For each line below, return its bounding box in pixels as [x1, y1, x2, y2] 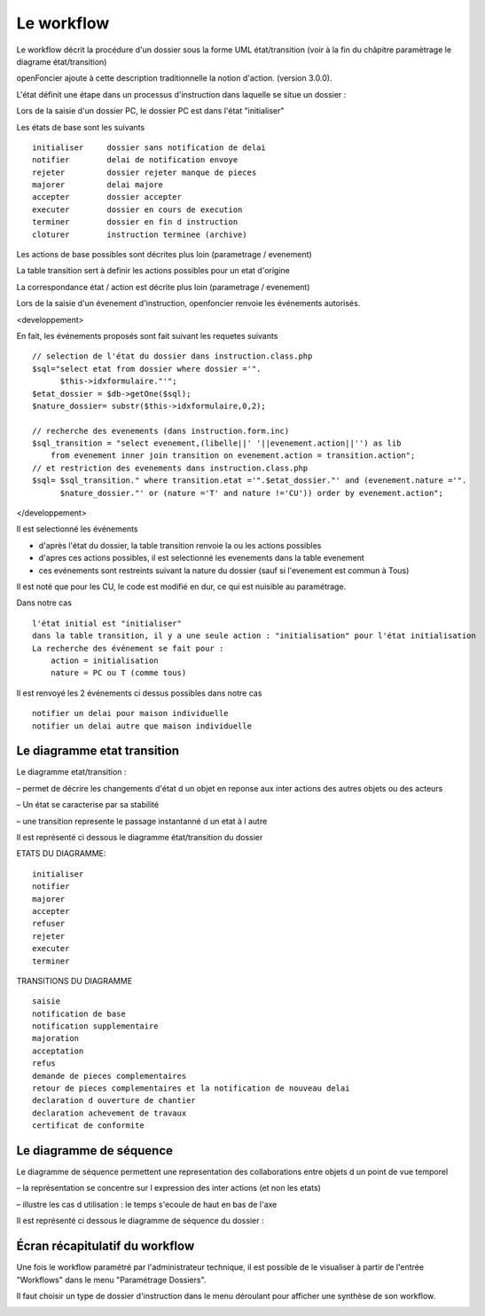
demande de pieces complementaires [32, 1070, 187, 1081]
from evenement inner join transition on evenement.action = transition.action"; [50, 451, 416, 461]
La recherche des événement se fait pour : [32, 643, 224, 653]
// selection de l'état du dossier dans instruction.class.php [32, 351, 313, 361]
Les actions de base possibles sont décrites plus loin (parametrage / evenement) [16, 249, 312, 260]
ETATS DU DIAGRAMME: [16, 848, 106, 859]
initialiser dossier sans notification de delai [32, 142, 266, 153]
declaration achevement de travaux [32, 1107, 187, 1118]
